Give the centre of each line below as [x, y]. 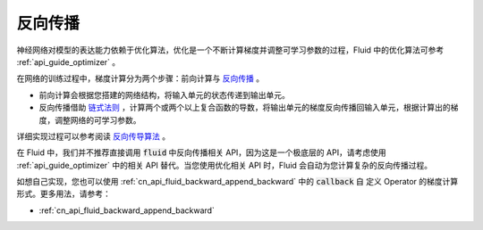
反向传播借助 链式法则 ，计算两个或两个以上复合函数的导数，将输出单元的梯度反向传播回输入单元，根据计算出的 [245, 108]
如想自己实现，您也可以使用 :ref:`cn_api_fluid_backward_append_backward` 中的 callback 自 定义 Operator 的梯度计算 [237, 182]
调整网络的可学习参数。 [97, 119]
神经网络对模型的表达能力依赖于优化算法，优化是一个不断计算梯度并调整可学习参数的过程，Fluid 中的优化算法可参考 [230, 50]
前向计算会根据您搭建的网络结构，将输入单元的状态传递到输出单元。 [164, 94]
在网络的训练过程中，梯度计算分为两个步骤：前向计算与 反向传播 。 [140, 78]
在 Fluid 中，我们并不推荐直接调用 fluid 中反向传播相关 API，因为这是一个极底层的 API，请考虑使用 [201, 152]
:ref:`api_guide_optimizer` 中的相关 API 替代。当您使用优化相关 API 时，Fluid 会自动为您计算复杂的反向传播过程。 [225, 165]
